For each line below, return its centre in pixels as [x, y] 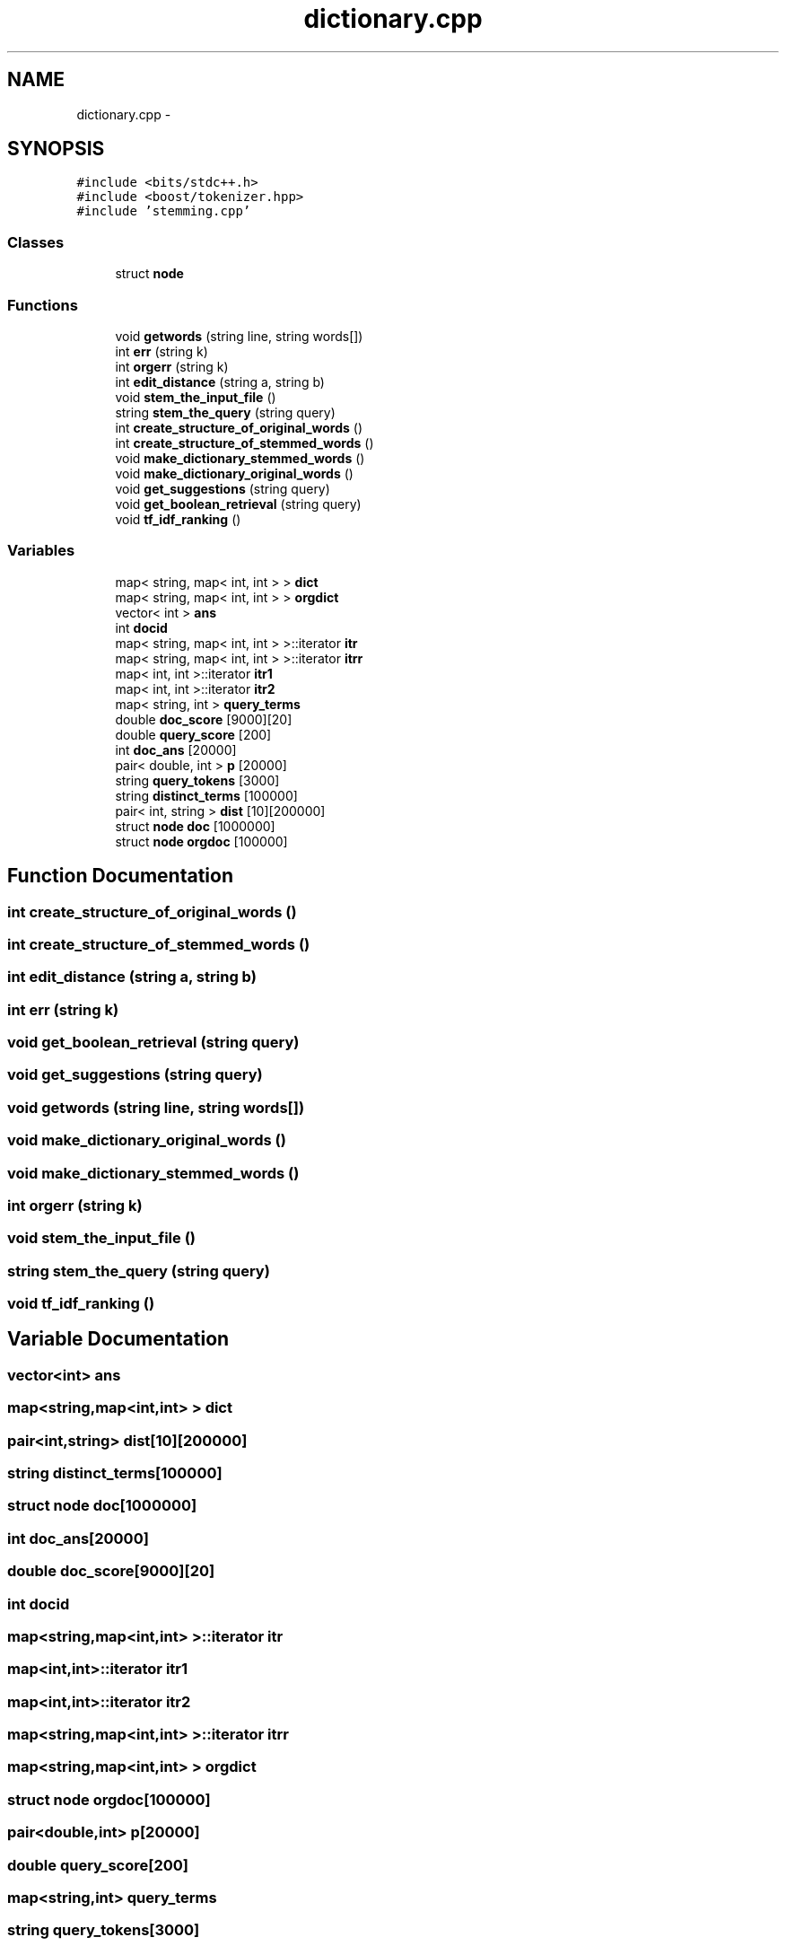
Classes [36, 242]
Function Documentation [120, 876]
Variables [41, 551]
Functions [43, 305]
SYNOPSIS [56, 149]
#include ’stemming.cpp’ [164, 211]
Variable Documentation [118, 1339]
